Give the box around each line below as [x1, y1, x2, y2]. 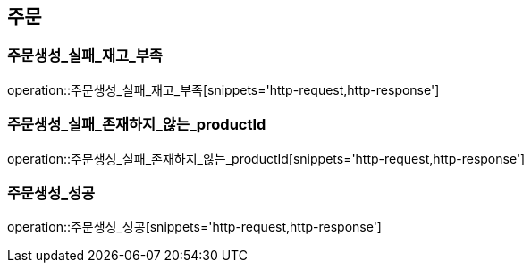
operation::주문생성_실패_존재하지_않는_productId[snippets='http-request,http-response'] [7, 150, 526, 166]
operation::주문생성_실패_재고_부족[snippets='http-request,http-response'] [7, 81, 440, 97]
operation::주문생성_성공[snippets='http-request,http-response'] [7, 219, 382, 235]
